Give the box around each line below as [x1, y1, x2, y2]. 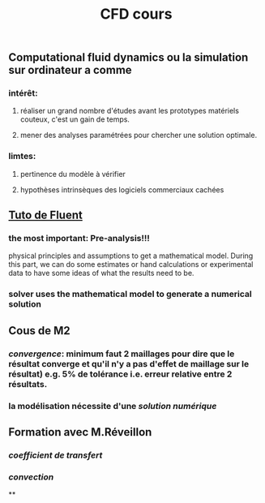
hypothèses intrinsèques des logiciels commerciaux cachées [19, 184, 224, 195]
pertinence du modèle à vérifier [19, 169, 126, 178]
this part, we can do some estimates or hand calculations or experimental [8, 260, 254, 269]
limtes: [8, 151, 36, 162]
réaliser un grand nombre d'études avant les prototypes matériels [19, 106, 239, 116]
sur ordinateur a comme [8, 63, 132, 77]
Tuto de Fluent [8, 209, 83, 222]
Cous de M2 [8, 324, 71, 337]
